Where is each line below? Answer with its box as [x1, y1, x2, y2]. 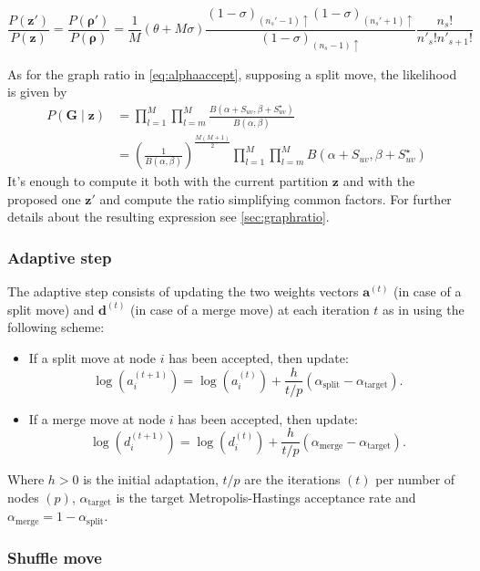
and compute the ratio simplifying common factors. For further [99, 189, 452, 208]
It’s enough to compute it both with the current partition [7, 171, 329, 191]
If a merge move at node [28, 409, 166, 428]
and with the [342, 171, 415, 191]
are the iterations [244, 470, 341, 489]
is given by [7, 82, 67, 101]
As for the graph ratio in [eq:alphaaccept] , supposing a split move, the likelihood [7, 64, 457, 83]
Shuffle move [7, 545, 102, 568]
